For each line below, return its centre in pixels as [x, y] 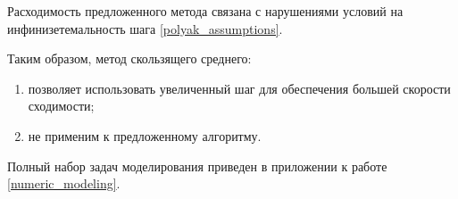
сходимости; [61, 106]
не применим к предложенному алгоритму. [145, 135]
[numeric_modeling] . [64, 183]
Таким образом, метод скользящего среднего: [129, 58]
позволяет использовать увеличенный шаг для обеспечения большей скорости [239, 88]
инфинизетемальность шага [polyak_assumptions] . [145, 28]
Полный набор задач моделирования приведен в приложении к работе [197, 166]
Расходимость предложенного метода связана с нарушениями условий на [205, 11]
